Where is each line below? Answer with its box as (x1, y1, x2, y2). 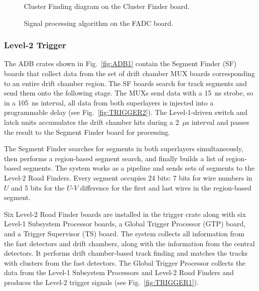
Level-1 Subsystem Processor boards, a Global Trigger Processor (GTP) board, (4, 218, 246, 229)
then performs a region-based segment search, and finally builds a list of (4, 153, 224, 163)
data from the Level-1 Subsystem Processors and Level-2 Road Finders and (4, 267, 234, 278)
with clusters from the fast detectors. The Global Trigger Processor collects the (4, 257, 246, 268)
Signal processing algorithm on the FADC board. (24, 17, 173, 28)
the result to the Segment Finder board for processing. (4, 126, 170, 137)
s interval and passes (186, 116, 250, 127)
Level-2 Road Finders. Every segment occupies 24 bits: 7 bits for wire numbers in (4, 172, 253, 183)
